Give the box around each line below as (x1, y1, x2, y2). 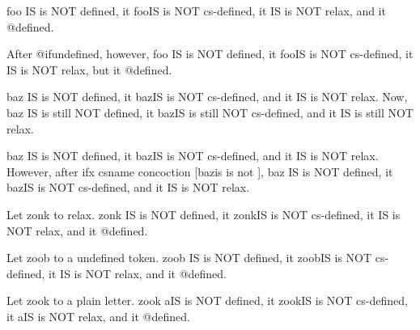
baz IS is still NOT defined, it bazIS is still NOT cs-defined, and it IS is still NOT (6, 104, 414, 121)
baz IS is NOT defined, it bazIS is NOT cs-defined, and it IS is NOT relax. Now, (6, 88, 408, 105)
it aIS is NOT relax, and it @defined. (6, 307, 190, 324)
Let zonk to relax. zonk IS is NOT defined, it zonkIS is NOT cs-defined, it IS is (6, 205, 401, 222)
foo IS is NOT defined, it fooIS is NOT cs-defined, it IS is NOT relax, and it (6, 2, 386, 19)
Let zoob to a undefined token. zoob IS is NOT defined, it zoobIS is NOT (6, 249, 372, 266)
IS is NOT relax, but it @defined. (6, 61, 172, 78)
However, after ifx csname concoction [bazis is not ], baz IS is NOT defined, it (6, 163, 393, 180)
